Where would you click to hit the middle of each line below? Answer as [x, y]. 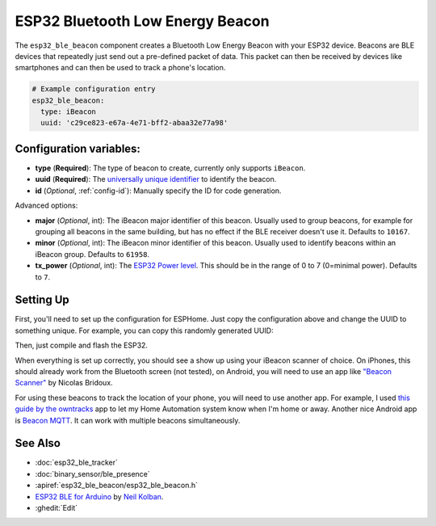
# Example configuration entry [94, 89]
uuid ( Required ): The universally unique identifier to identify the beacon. [156, 179]
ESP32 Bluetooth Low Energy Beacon [142, 21]
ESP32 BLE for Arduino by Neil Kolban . [99, 496]
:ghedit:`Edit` [57, 508]
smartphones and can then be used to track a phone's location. [120, 68]
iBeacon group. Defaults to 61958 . [92, 254]
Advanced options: [46, 205]
